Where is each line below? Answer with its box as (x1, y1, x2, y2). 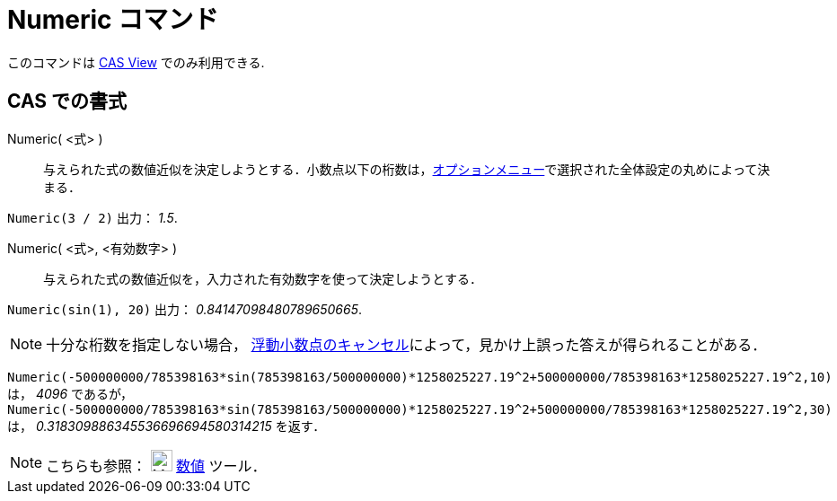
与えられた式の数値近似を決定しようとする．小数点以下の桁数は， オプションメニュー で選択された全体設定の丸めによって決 (43, 161, 771, 177)
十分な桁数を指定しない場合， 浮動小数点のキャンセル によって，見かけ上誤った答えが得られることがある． (46, 335, 767, 354)
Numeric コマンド (7, 4, 219, 35)
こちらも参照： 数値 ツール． (46, 456, 267, 475)
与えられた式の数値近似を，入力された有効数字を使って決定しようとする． (43, 270, 482, 286)
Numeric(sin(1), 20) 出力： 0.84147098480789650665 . (7, 301, 362, 317)
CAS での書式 (7, 90, 128, 113)
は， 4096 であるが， (7, 385, 134, 401)
